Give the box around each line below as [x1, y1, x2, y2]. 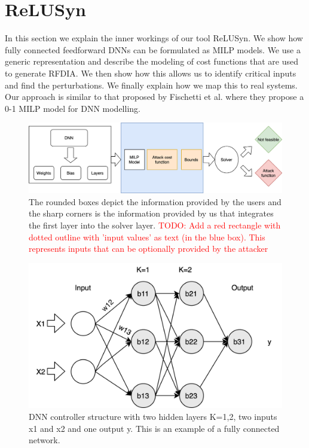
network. [29, 434, 60, 446]
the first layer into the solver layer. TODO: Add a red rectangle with [29, 219, 281, 231]
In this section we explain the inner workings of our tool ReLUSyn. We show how [5, 32, 303, 44]
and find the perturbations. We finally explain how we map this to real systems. [5, 78, 298, 91]
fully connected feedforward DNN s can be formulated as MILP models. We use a [5, 43, 301, 56]
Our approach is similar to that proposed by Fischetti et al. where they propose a [5, 90, 304, 103]
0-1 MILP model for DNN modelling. [5, 102, 140, 114]
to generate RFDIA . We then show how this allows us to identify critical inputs [5, 66, 296, 79]
